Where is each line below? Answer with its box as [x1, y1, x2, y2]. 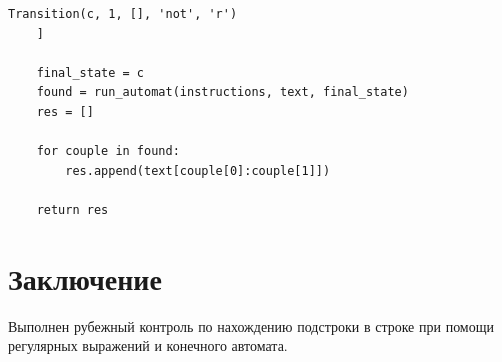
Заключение [8, 257, 162, 298]
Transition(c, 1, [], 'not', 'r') [8, 7, 238, 21]
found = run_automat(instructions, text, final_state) [36, 85, 409, 100]
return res [36, 202, 109, 217]
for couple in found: [36, 144, 180, 159]
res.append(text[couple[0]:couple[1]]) [65, 163, 331, 178]
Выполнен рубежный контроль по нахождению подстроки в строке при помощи [8, 315, 494, 336]
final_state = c [36, 65, 145, 80]
